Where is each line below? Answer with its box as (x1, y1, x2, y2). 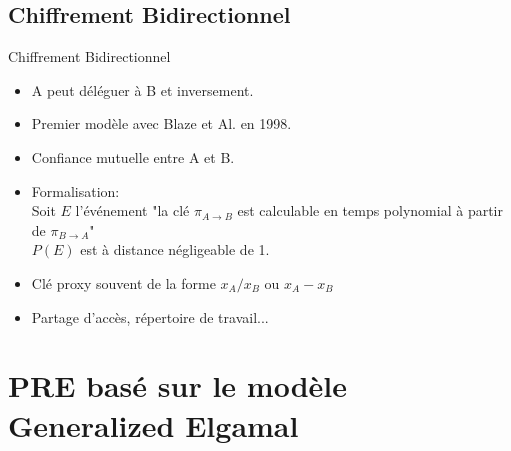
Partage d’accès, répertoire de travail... (31, 306, 269, 327)
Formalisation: (31, 180, 120, 201)
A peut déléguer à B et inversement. (31, 79, 254, 100)
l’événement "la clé (75, 200, 190, 221)
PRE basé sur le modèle (8, 365, 347, 406)
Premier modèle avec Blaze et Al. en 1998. (31, 113, 292, 134)
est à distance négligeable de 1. (80, 239, 270, 260)
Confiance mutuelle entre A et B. (31, 146, 235, 167)
